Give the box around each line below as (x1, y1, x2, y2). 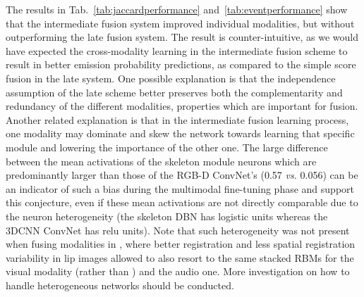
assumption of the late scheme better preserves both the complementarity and (6, 84, 343, 99)
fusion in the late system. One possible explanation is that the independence (6, 70, 336, 85)
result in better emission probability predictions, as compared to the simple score (6, 57, 356, 72)
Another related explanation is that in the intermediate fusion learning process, (6, 112, 349, 127)
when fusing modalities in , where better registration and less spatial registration (6, 236, 356, 251)
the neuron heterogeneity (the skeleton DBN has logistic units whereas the (6, 208, 328, 223)
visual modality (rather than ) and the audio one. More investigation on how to (6, 264, 350, 279)
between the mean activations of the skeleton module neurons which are (6, 153, 317, 168)
